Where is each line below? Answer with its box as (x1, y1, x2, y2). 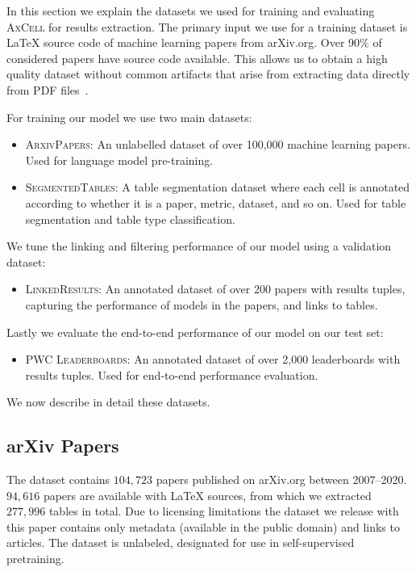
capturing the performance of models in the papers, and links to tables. (25, 296, 378, 313)
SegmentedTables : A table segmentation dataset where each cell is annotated (25, 179, 410, 196)
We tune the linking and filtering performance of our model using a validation (6, 238, 392, 254)
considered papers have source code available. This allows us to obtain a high (6, 49, 388, 66)
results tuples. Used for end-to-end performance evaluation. (25, 366, 318, 383)
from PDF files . (6, 81, 89, 98)
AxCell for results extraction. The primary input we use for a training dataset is (6, 18, 408, 35)
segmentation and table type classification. (25, 210, 235, 227)
